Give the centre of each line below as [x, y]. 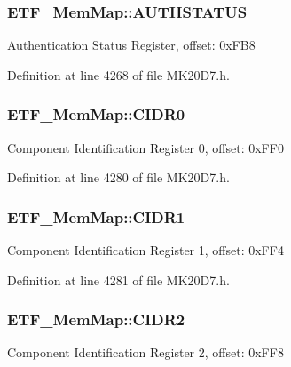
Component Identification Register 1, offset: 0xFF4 [145, 250]
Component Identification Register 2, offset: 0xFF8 [145, 352]
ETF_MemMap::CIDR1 [96, 216]
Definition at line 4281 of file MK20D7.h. [118, 279]
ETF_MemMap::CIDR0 [96, 114]
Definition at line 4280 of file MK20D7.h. [118, 177]
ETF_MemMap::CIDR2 [96, 319]
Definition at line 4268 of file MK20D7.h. [118, 74]
